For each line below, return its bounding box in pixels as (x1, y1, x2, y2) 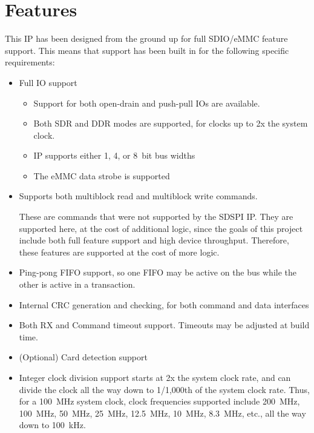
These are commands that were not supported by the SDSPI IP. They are (19, 210, 293, 223)
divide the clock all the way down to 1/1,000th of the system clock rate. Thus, (19, 383, 310, 395)
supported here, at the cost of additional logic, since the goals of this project (19, 222, 303, 234)
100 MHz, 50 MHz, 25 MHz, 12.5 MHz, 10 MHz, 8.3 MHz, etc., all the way (19, 406, 306, 419)
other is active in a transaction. (19, 278, 136, 291)
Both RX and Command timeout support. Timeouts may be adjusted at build (19, 319, 310, 331)
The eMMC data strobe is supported (33, 169, 170, 182)
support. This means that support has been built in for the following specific (5, 44, 289, 56)
